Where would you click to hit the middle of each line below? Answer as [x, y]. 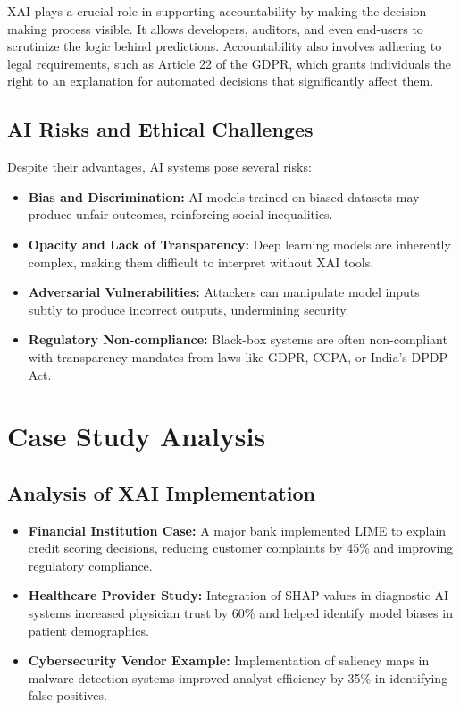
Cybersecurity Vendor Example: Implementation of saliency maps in [229, 660]
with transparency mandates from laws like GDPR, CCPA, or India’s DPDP [238, 356]
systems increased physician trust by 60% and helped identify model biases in [240, 613]
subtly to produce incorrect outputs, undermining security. [188, 309]
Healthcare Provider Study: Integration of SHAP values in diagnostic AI [238, 595]
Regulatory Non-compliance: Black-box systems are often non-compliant [238, 339]
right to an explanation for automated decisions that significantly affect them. [221, 81]
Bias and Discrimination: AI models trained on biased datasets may [224, 196]
